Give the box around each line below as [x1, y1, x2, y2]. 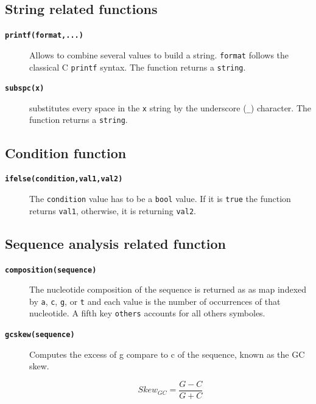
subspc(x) [5, 84, 44, 93]
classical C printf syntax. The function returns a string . [29, 60, 246, 73]
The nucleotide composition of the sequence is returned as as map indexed [29, 283, 307, 296]
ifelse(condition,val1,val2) [5, 175, 123, 184]
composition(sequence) [5, 265, 97, 274]
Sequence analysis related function [5, 234, 226, 252]
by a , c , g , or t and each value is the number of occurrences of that [29, 294, 281, 307]
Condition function [5, 143, 127, 162]
